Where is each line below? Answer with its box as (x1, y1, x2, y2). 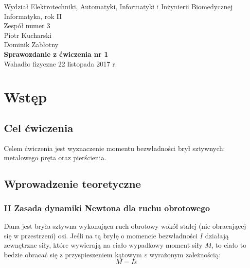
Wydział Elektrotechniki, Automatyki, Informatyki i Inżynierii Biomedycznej (4, 1, 232, 11)
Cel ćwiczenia (4, 120, 73, 135)
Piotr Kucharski (4, 30, 52, 40)
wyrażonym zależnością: (149, 249, 220, 259)
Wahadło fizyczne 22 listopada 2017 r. (4, 58, 117, 68)
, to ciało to (211, 240, 247, 250)
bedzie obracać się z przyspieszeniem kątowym (4, 249, 142, 259)
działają (205, 230, 229, 240)
